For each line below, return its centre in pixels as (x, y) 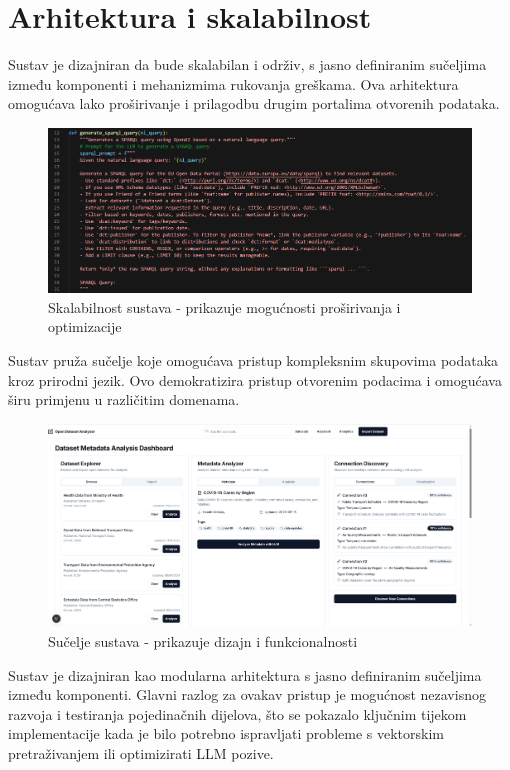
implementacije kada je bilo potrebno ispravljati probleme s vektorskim (226, 733)
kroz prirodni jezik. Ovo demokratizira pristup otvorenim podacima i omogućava (255, 379)
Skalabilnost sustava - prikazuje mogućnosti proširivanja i (224, 306)
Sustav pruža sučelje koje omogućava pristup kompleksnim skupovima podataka (253, 360)
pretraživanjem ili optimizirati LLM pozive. (141, 752)
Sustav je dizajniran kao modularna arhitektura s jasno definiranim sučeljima (245, 674)
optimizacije (85, 326)
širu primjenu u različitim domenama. (124, 399)
